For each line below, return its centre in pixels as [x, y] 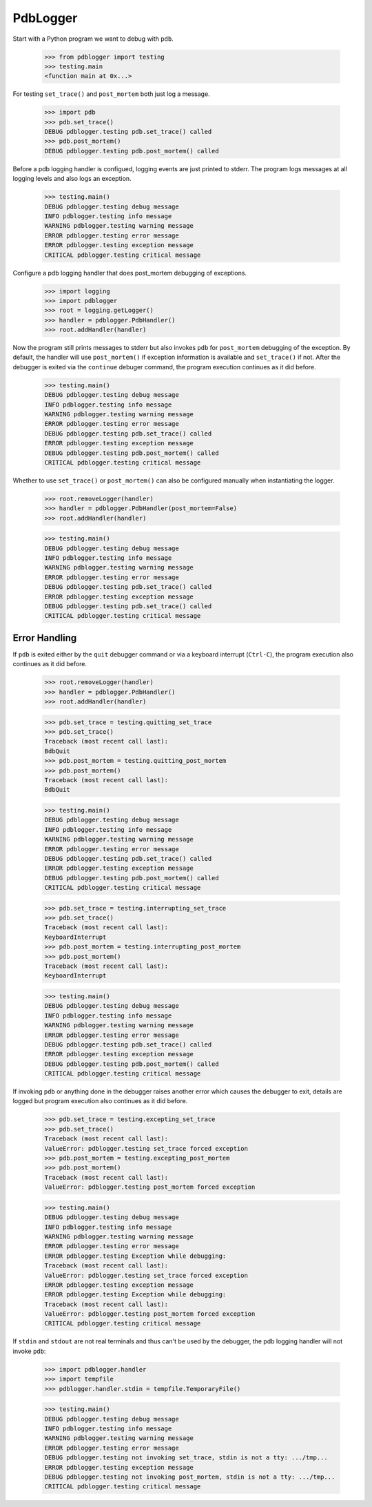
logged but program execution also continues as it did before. [100, 1101]
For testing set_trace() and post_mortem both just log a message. [111, 94]
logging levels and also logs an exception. [72, 179]
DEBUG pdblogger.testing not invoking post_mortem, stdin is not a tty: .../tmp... [190, 1477]
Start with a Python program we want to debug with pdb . [93, 39]
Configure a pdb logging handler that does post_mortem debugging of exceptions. [130, 273]
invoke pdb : [29, 1351]
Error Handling [45, 638]
